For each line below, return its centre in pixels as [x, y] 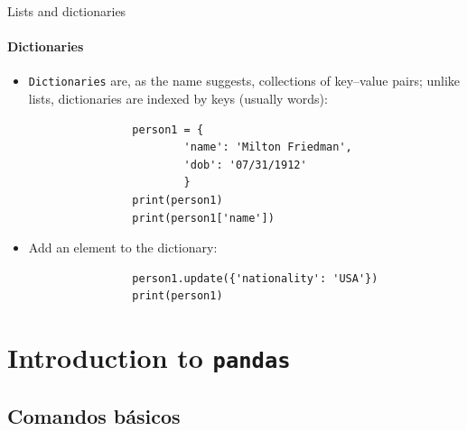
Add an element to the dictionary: [123, 248]
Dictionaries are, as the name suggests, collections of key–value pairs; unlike [244, 81]
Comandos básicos [94, 415]
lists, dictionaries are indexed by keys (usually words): [178, 99]
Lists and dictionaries [67, 11]
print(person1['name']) [203, 218]
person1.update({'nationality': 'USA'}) [255, 278]
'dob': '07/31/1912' [245, 165]
